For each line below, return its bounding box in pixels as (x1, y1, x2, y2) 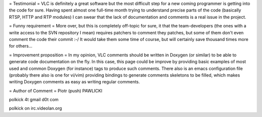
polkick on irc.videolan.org (9, 105, 63, 111)
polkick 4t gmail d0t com (9, 97, 59, 103)
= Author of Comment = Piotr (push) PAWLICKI (9, 88, 103, 93)
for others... (9, 43, 33, 49)
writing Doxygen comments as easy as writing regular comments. (9, 79, 140, 85)
